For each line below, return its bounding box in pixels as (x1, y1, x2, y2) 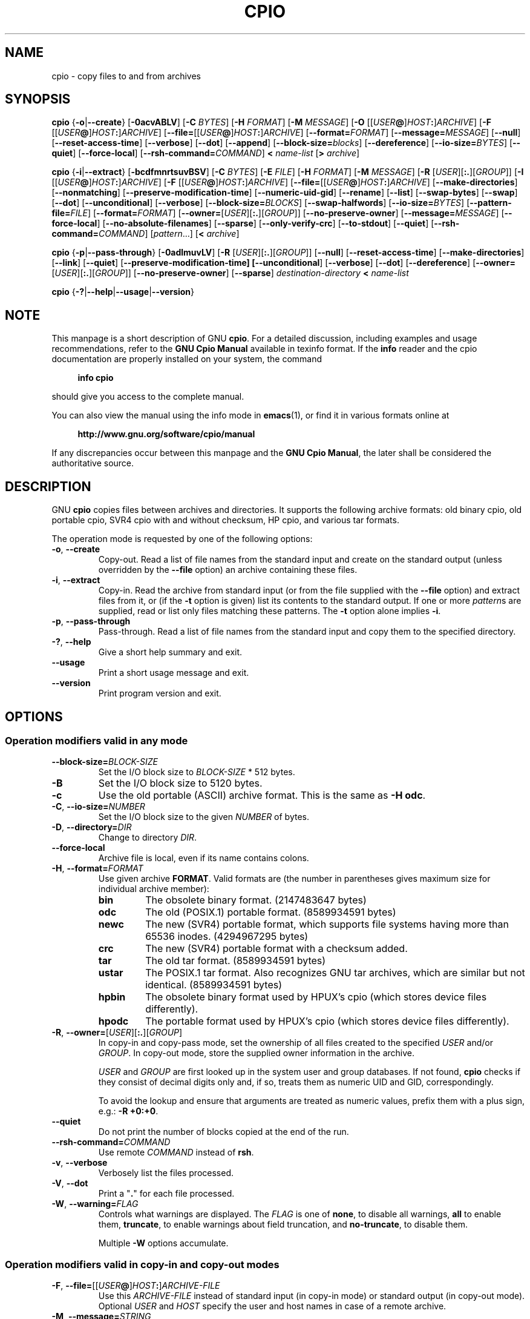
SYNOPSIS (5, 91, 71, 107)
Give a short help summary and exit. (98, 647, 243, 658)
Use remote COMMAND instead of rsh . (98, 1147, 254, 1158)
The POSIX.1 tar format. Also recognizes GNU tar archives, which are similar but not (145, 967, 525, 979)
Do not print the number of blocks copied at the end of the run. (98, 1126, 349, 1137)
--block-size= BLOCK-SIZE (51, 756, 158, 767)
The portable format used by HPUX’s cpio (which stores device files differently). (145, 1015, 509, 1028)
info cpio (77, 372, 114, 383)
